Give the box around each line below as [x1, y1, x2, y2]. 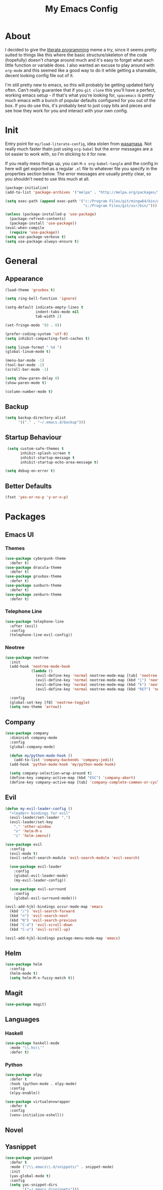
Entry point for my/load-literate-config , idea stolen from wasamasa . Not [5, 141, 152, 147]
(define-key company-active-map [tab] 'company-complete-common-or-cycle [9, 780, 162, 785]
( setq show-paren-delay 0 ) [5, 376, 60, 380]
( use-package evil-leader [9, 864, 62, 869]
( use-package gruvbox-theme [5, 574, 62, 579]
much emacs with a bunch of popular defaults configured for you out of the [5, 97, 156, 103]
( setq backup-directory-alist [5, 415, 66, 420]
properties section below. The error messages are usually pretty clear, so [5, 171, 151, 177]
